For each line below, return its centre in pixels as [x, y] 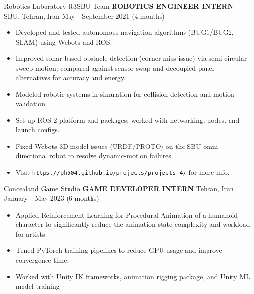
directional [31, 156]
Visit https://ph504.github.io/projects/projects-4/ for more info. [122, 172]
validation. [31, 103]
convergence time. [42, 259]
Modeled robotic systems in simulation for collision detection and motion [125, 94]
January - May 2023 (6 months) [52, 198]
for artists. [31, 233]
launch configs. [37, 129]
